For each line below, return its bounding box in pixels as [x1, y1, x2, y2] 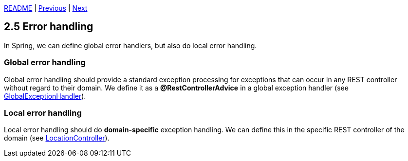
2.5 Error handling [4, 20, 93, 33]
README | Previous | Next [4, 4, 88, 12]
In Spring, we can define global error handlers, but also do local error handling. [4, 41, 257, 50]
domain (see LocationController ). [4, 134, 110, 143]
